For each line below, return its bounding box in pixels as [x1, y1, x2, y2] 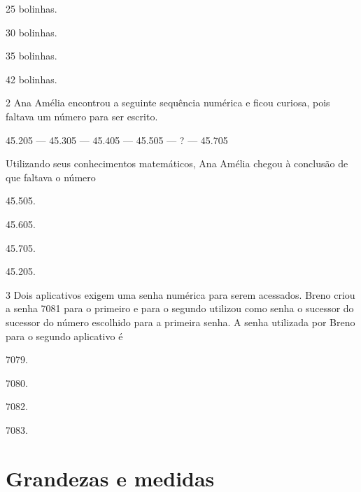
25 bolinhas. [6, 1, 57, 15]
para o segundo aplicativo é [6, 328, 123, 343]
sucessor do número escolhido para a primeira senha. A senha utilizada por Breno [6, 314, 355, 329]
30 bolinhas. [6, 24, 57, 39]
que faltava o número [6, 169, 96, 184]
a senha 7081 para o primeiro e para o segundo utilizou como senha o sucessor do [6, 301, 354, 316]
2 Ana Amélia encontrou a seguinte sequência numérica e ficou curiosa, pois [6, 95, 330, 110]
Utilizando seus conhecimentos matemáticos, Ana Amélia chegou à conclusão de [6, 156, 348, 171]
